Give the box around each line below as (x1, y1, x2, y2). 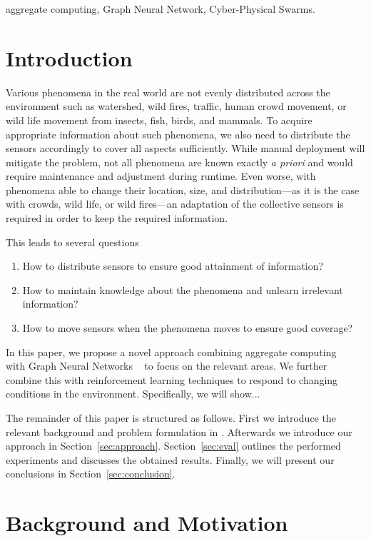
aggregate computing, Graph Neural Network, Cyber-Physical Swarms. (6, 1, 315, 16)
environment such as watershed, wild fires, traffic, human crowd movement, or (6, 98, 347, 113)
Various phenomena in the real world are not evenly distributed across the (6, 84, 330, 99)
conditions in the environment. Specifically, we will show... (6, 386, 260, 401)
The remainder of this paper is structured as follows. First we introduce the (6, 410, 336, 425)
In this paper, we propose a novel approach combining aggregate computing (6, 344, 337, 359)
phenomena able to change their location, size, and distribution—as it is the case (6, 182, 360, 197)
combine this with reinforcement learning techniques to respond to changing (6, 372, 338, 387)
